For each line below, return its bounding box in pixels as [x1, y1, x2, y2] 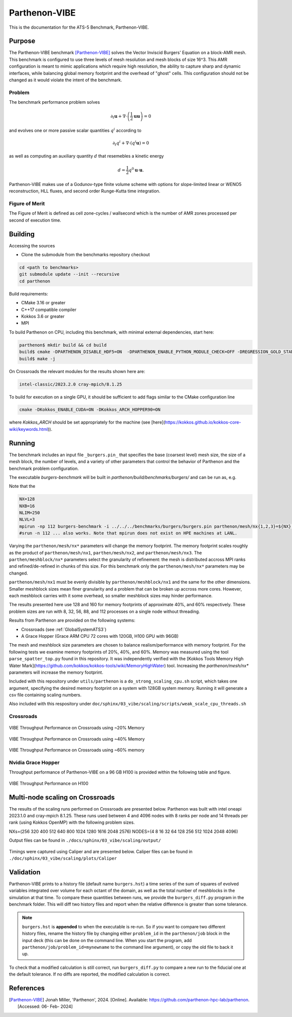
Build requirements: [9, 291, 48, 296]
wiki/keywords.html [9, 426, 48, 432]
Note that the [9, 483, 36, 489]
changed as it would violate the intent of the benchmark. [9, 77, 123, 83]
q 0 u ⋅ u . [128, 166, 144, 173]
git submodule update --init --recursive [19, 272, 120, 277]
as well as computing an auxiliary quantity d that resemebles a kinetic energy [9, 153, 164, 159]
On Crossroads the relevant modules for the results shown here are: [9, 368, 146, 374]
